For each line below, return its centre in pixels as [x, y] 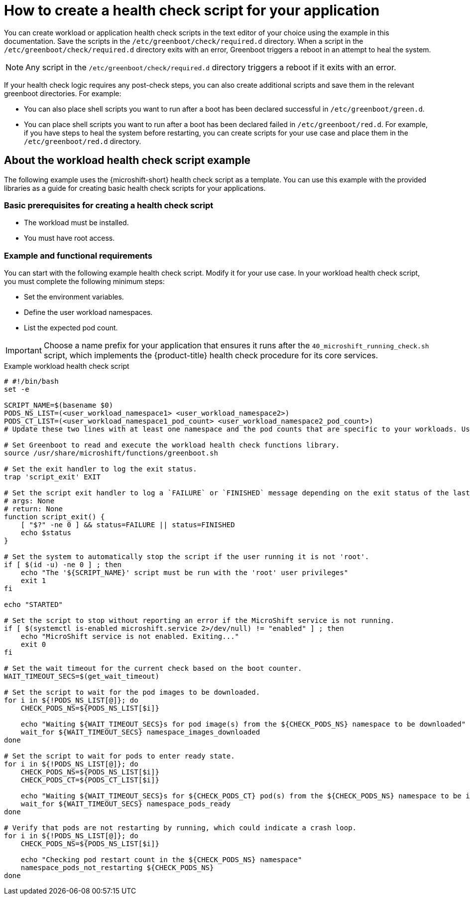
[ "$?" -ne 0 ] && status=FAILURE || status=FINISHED [128, 525]
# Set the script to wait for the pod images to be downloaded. [132, 692]
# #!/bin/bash [31, 381]
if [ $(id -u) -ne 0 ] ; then [63, 565]
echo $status [46, 533]
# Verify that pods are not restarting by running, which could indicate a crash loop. [180, 828]
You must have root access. [69, 238]
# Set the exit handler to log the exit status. [101, 469]
